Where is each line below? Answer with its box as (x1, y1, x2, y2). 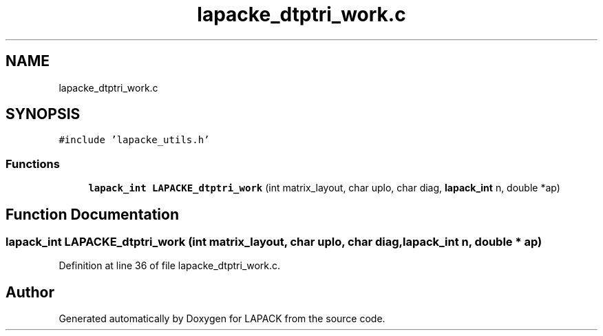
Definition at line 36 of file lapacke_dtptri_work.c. (59, 260, 281, 272)
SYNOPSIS (6, 105, 81, 123)
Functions (6, 156, 60, 171)
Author (6, 283, 54, 301)
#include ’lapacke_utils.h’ (59, 134, 210, 146)
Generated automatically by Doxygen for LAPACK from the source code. (59, 313, 385, 325)
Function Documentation (6, 205, 179, 223)
